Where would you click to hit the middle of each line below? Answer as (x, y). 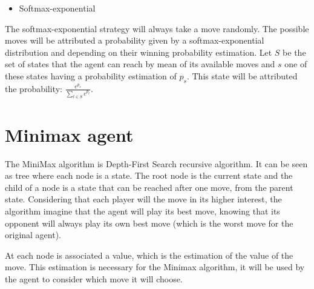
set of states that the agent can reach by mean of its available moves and (140, 64)
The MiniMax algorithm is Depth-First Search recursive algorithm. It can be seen (156, 163)
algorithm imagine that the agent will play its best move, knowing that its (142, 211)
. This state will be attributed (242, 75)
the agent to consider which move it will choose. (94, 278)
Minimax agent (69, 134)
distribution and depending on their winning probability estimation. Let (139, 52)
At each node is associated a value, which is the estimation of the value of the (149, 255)
